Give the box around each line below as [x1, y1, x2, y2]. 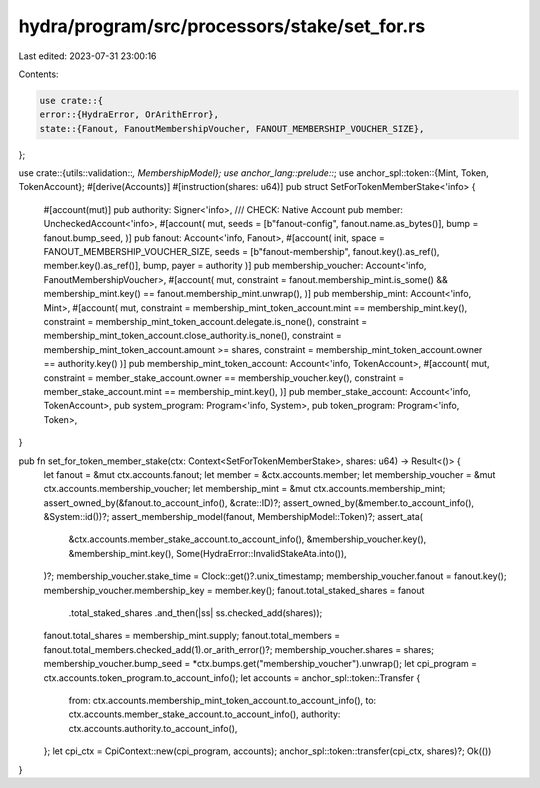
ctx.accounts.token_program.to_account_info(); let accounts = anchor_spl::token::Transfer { [43, 671, 421, 684]
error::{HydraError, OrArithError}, [39, 109, 220, 120]
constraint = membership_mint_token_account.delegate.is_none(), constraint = [43, 315, 368, 327]
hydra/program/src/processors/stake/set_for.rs [18, 15, 426, 37]
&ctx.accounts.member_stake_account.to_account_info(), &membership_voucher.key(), [68, 533, 427, 545]
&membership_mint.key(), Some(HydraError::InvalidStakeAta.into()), [68, 547, 347, 559]
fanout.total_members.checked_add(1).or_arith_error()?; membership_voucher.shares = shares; [43, 643, 435, 655]
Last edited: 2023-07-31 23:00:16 [18, 50, 157, 62]
